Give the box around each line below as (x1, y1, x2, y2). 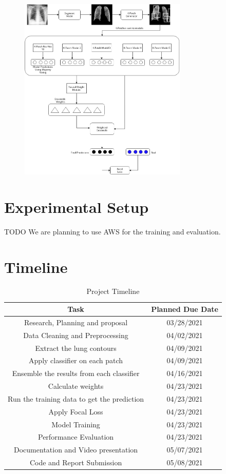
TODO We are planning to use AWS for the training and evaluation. (4, 226, 221, 236)
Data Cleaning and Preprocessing (23, 329, 128, 340)
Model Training (51, 419, 100, 429)
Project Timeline (86, 286, 140, 297)
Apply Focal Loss (48, 406, 103, 417)
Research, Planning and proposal (24, 317, 128, 327)
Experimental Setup (4, 196, 149, 217)
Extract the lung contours (35, 342, 117, 353)
